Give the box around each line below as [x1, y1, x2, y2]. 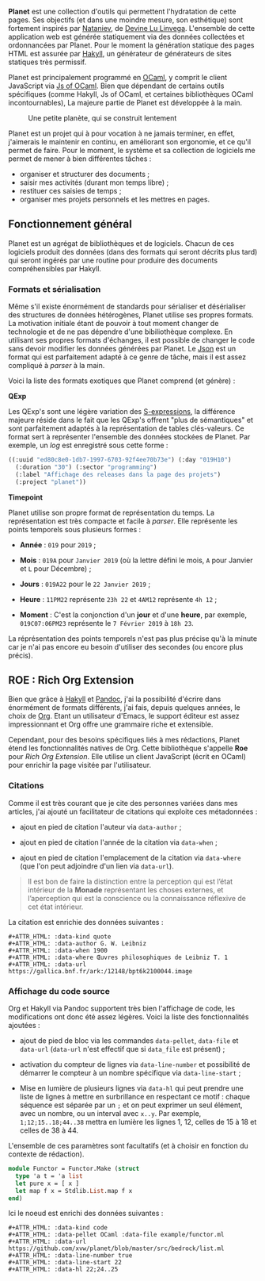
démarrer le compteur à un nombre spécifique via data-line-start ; [19, 1068, 241, 1078]
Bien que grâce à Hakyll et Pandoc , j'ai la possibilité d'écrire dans [8, 694, 221, 704]
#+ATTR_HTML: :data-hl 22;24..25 [8, 1265, 119, 1274]
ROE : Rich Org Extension [8, 673, 134, 687]
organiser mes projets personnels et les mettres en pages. [19, 194, 210, 204]
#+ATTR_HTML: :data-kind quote [8, 932, 112, 941]
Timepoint [8, 492, 44, 502]
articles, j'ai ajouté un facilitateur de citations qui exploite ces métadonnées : [8, 807, 258, 816]
